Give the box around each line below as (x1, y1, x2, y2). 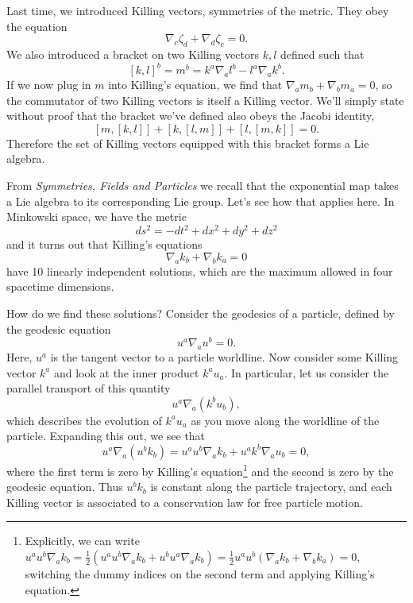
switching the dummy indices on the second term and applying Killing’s (25, 565, 375, 582)
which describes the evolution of (6, 412, 162, 428)
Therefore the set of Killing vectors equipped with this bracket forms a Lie (6, 134, 369, 151)
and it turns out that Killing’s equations (6, 236, 203, 253)
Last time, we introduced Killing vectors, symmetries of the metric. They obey (6, 2, 389, 18)
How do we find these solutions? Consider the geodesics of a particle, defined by (6, 304, 395, 321)
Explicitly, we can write (25, 532, 140, 549)
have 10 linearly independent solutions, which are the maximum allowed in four (6, 262, 393, 279)
